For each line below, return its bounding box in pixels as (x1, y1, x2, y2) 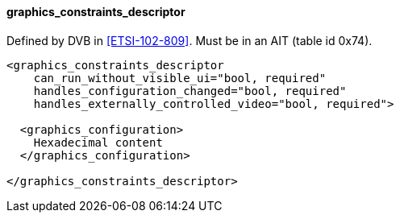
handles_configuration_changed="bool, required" (33, 84, 347, 97)
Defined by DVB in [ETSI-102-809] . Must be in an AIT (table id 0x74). (6, 33, 373, 48)
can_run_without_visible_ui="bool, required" (33, 71, 327, 85)
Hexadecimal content (33, 135, 163, 149)
